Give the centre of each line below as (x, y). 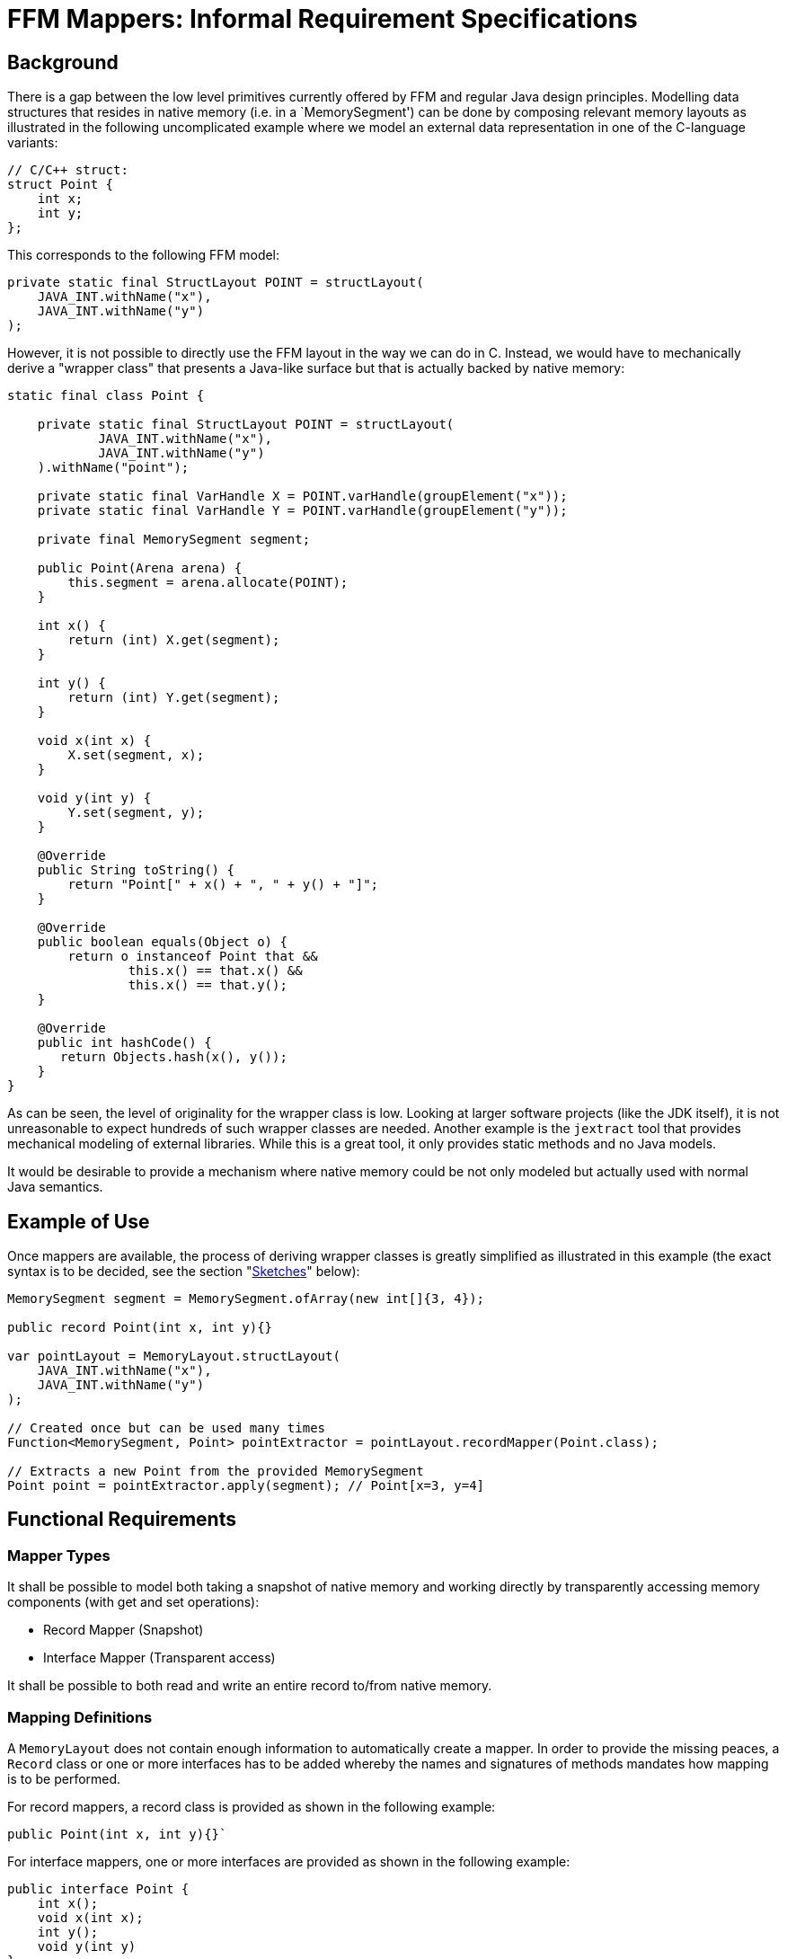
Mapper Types (59, 1555)
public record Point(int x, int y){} (140, 1328)
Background (63, 62)
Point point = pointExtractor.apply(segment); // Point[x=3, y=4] (246, 1486)
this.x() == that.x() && (215, 971)
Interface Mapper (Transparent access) (159, 1658)
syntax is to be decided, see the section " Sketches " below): (184, 1272)
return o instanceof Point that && (193, 957)
